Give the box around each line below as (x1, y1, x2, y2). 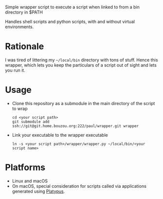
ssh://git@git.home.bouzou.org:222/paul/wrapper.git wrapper (12, 124, 139, 128)
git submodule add (12, 119, 50, 124)
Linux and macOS (12, 178, 48, 184)
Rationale (5, 41, 44, 52)
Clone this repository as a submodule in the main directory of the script (12, 100, 155, 106)
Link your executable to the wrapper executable (12, 132, 108, 138)
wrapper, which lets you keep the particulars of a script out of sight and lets (5, 62, 157, 68)
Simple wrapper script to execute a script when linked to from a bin (5, 4, 140, 10)
